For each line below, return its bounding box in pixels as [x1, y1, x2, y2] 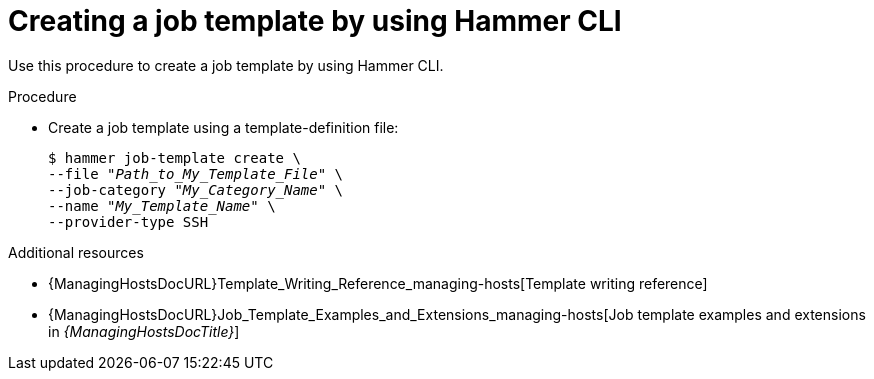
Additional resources [8, 243, 144, 261]
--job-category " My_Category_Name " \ [48, 181, 344, 198]
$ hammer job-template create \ [48, 149, 301, 166]
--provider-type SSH [48, 213, 209, 230]
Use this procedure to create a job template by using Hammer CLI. [8, 56, 444, 74]
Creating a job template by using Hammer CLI [8, 4, 622, 38]
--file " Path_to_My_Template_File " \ [48, 165, 344, 182]
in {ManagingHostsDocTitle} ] [48, 322, 240, 340]
